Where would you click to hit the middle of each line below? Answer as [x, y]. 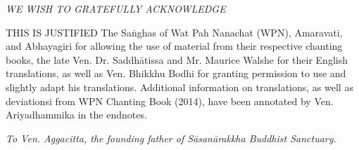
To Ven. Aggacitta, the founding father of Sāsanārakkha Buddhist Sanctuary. [171, 138]
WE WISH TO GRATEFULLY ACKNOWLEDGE [116, 8]
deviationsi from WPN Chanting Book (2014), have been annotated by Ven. [170, 101]
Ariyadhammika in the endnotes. [76, 115]
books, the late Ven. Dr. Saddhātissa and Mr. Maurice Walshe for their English [177, 59]
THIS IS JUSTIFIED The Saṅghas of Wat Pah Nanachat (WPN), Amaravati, [174, 32]
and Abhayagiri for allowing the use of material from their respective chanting [174, 46]
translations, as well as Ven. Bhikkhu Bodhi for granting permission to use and [176, 73]
